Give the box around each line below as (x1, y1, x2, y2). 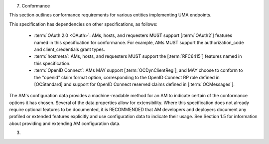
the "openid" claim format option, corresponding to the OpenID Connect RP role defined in (34, 74, 220, 80)
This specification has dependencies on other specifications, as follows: (9, 21, 158, 27)
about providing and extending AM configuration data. (9, 120, 121, 127)
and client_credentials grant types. (34, 46, 105, 52)
